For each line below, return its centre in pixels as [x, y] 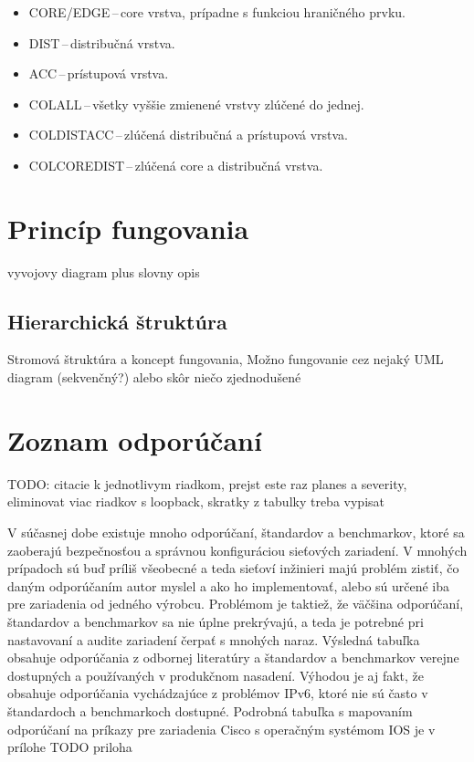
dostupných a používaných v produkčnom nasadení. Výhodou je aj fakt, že [216, 675]
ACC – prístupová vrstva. [99, 73]
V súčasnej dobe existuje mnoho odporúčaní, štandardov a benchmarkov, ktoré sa [236, 532]
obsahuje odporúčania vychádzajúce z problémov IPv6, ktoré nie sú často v [218, 693]
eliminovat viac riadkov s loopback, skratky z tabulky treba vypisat [196, 501]
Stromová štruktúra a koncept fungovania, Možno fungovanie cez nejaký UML [226, 359]
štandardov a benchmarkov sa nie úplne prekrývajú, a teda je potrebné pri [216, 621]
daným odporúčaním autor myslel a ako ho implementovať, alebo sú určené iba [229, 585]
